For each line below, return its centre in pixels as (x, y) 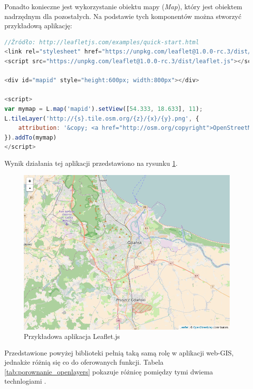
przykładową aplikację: (38, 26)
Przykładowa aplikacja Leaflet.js (72, 336)
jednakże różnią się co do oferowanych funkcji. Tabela (84, 362)
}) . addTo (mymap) (31, 137)
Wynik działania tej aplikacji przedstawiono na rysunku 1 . (91, 163)
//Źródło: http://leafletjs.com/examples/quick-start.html (102, 42)
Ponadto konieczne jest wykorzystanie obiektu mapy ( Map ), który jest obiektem (123, 6)
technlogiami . (25, 381)
